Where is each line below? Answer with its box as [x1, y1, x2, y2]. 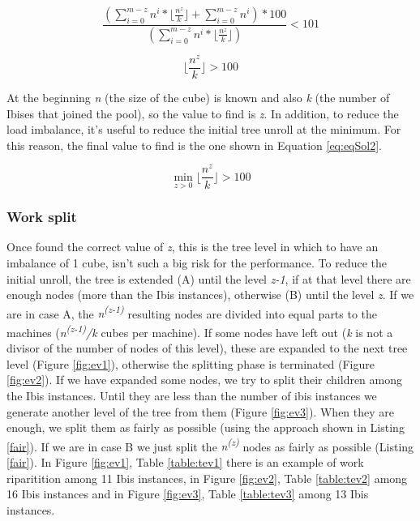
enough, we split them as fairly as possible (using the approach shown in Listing [6, 419, 405, 436]
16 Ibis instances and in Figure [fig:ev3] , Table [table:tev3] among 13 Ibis [6, 485, 369, 502]
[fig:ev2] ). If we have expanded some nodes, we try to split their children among [6, 371, 403, 388]
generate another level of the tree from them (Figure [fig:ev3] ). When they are [6, 403, 394, 420]
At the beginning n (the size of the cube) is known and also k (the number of [6, 89, 390, 106]
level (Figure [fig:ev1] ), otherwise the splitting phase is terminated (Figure [6, 355, 375, 372]
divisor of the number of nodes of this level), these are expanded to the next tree [6, 340, 408, 357]
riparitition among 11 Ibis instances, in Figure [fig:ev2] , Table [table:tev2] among [6, 469, 408, 486]
